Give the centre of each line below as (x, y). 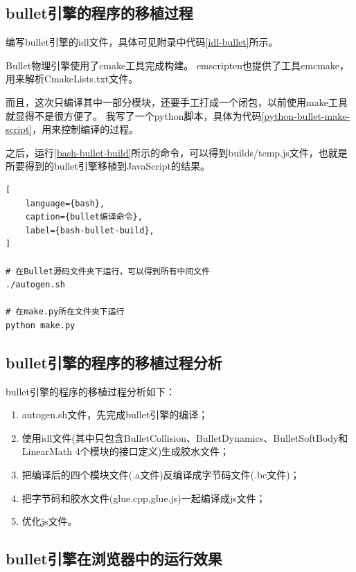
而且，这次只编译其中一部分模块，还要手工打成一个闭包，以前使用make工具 (177, 101)
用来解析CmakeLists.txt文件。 (72, 79)
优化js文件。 (50, 521)
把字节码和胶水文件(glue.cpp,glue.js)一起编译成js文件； (144, 498)
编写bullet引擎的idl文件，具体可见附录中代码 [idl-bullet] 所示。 (142, 42)
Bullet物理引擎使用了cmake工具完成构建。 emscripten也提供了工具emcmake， (178, 65)
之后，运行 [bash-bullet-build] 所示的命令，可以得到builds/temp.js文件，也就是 (177, 152)
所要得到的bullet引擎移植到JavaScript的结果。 (108, 166)
